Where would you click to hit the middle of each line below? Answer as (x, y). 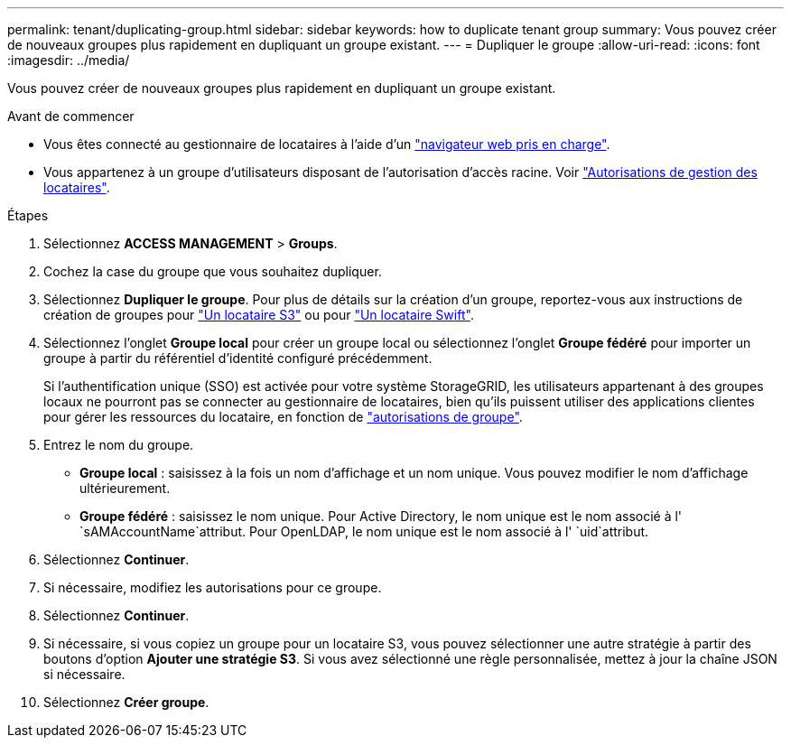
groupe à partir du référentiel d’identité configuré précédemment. (238, 358)
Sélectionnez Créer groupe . (126, 702)
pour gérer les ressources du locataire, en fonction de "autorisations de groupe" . (283, 417)
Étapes (28, 215)
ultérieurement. (125, 488)
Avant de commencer (71, 116)
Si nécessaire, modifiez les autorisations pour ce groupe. (213, 587)
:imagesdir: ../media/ (69, 60)
